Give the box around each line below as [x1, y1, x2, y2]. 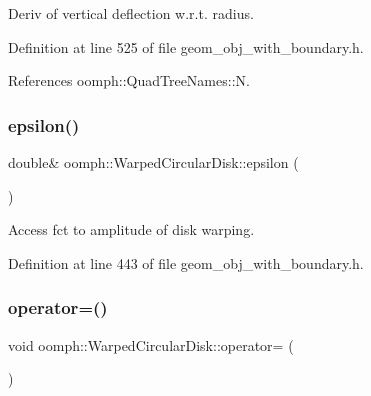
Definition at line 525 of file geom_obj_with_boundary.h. [8, 36, 364, 57]
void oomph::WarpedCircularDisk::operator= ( [8, 334, 294, 355]
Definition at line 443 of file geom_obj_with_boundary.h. [8, 252, 364, 273]
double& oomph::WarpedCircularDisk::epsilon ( [8, 152, 299, 172]
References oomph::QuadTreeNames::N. [8, 70, 250, 91]
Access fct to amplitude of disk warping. [8, 219, 255, 240]
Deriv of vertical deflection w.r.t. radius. [8, 3, 254, 23]
